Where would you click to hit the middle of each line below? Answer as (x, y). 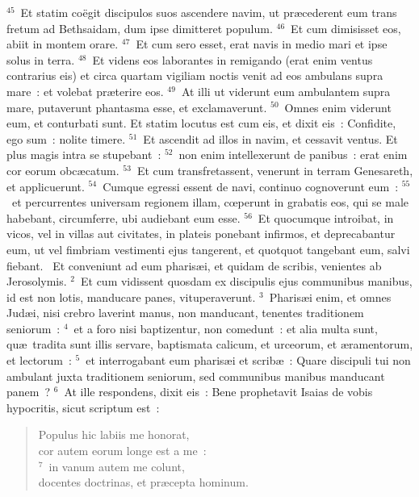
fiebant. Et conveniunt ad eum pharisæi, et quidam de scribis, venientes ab (194, 265)
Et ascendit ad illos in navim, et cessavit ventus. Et (270, 138)
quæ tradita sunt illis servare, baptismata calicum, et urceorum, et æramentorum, (210, 344)
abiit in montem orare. (63, 44)
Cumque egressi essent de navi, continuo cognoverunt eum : (251, 186)
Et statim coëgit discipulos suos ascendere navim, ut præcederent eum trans (209, 12)
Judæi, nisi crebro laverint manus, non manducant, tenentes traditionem (185, 313)
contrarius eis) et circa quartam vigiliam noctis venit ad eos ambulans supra (195, 75)
